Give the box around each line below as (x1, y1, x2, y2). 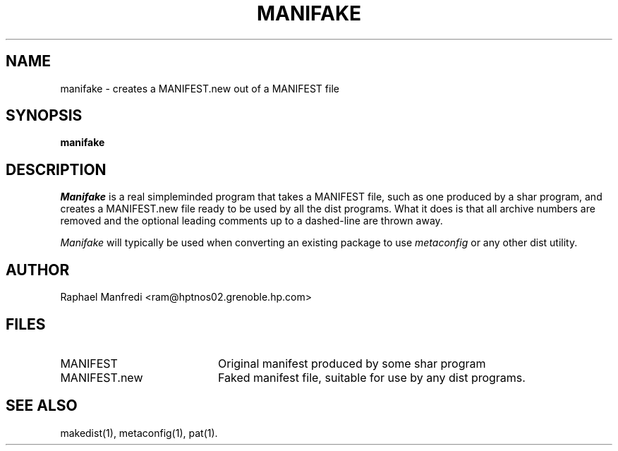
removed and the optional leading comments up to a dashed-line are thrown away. (60, 215, 443, 227)
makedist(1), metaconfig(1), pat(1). (60, 426, 218, 439)
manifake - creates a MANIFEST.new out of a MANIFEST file (60, 82, 339, 95)
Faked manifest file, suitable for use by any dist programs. (217, 370, 526, 385)
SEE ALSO (6, 397, 78, 415)
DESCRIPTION (6, 160, 107, 179)
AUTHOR (6, 260, 70, 279)
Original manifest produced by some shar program (217, 356, 486, 371)
